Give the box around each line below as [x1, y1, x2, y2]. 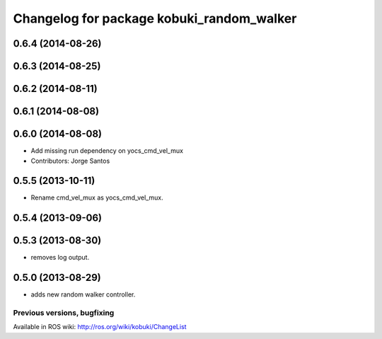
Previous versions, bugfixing [13, 308, 115, 318]
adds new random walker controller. [30, 290, 136, 299]
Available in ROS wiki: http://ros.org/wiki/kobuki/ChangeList [13, 323, 187, 331]
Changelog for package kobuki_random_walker [13, 11, 297, 26]
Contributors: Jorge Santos [30, 156, 110, 165]
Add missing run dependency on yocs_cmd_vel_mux [30, 146, 184, 155]
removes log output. [30, 253, 90, 262]
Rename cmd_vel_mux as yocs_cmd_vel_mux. [30, 193, 163, 202]
